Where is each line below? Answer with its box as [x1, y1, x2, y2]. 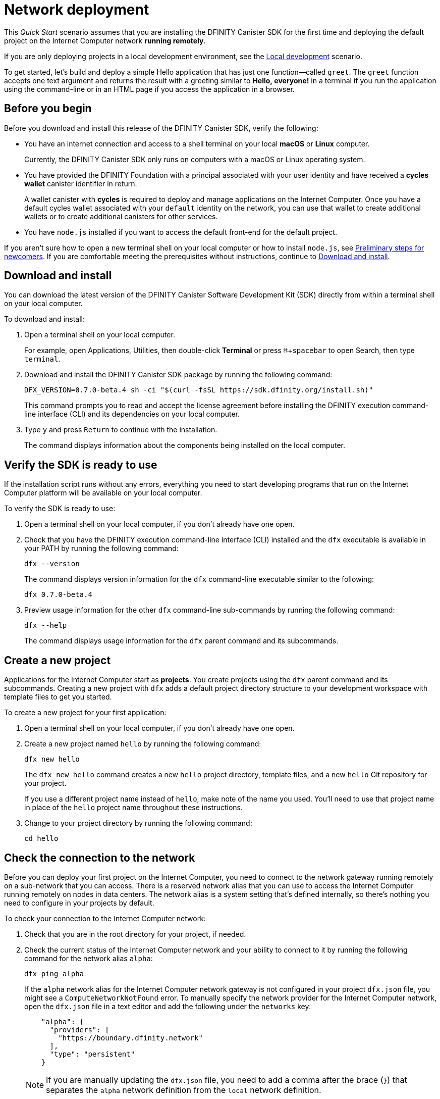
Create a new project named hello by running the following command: [24, 739, 261, 748]
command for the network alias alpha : [24, 954, 153, 963]
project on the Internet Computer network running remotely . [4, 36, 206, 45]
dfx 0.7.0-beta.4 [24, 590, 92, 599]
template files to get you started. [4, 692, 112, 702]
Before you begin [4, 102, 92, 115]
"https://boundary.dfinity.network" [58, 1033, 203, 1042]
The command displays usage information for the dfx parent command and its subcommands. [24, 636, 339, 645]
